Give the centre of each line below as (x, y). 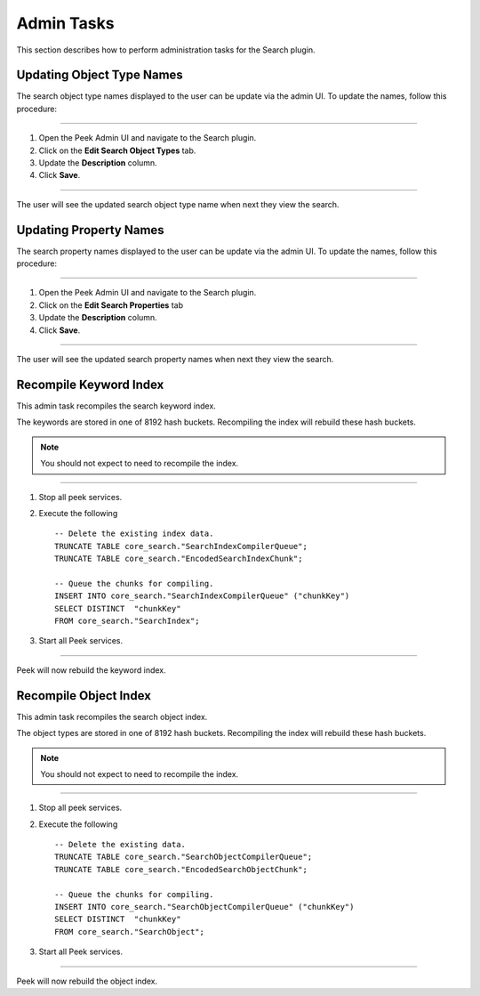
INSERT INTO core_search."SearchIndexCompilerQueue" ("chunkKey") (202, 596)
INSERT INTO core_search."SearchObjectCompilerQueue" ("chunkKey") (204, 907)
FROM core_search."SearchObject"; (129, 931)
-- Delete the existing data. (120, 845)
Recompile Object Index (84, 696)
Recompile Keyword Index (90, 384)
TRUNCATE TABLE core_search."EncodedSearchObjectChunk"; (181, 869)
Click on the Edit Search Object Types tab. (117, 150)
